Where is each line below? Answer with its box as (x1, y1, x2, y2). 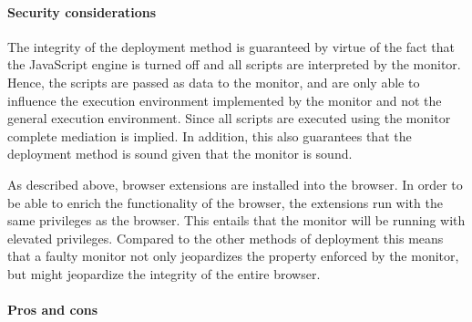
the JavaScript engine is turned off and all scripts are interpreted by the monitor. (7, 55, 461, 74)
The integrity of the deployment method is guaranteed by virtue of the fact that (7, 36, 455, 56)
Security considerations (7, 2, 157, 21)
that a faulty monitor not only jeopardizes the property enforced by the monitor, (7, 246, 459, 265)
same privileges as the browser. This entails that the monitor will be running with (7, 211, 466, 230)
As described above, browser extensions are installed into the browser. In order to (7, 174, 463, 193)
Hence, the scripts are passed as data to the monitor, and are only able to (7, 72, 420, 91)
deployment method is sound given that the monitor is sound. (7, 144, 353, 163)
